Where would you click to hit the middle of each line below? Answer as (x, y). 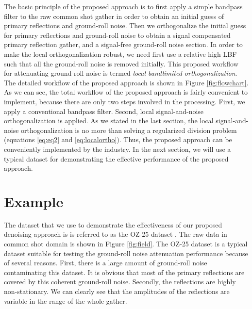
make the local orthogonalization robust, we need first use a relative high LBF (120, 54)
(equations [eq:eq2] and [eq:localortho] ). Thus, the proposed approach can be (118, 139)
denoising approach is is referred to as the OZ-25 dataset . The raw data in (116, 234)
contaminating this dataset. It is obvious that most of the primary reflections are (124, 272)
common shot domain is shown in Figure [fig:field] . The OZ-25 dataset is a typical (126, 244)
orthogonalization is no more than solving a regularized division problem (129, 130)
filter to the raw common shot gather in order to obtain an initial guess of (114, 16)
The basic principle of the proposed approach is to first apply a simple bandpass (123, 6)
